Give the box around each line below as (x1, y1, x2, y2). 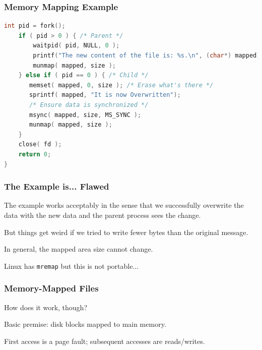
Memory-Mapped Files (4, 282, 99, 295)
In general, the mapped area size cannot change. (4, 244, 153, 254)
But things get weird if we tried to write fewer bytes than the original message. (4, 226, 248, 237)
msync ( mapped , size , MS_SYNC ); (29, 111, 142, 119)
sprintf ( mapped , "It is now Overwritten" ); (29, 91, 181, 99)
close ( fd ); (18, 141, 62, 148)
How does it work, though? (4, 302, 88, 312)
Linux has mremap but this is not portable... (4, 260, 139, 271)
